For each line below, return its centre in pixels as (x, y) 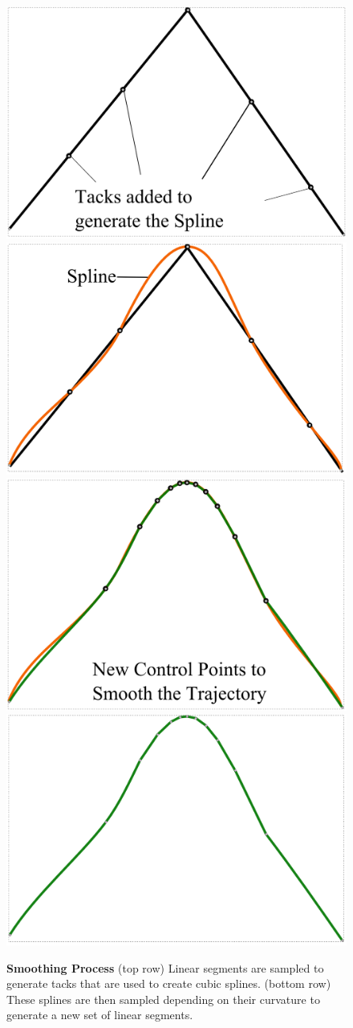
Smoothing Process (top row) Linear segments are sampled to (165, 967)
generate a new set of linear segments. (100, 1015)
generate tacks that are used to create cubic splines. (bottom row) (169, 983)
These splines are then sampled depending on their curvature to (163, 999)
